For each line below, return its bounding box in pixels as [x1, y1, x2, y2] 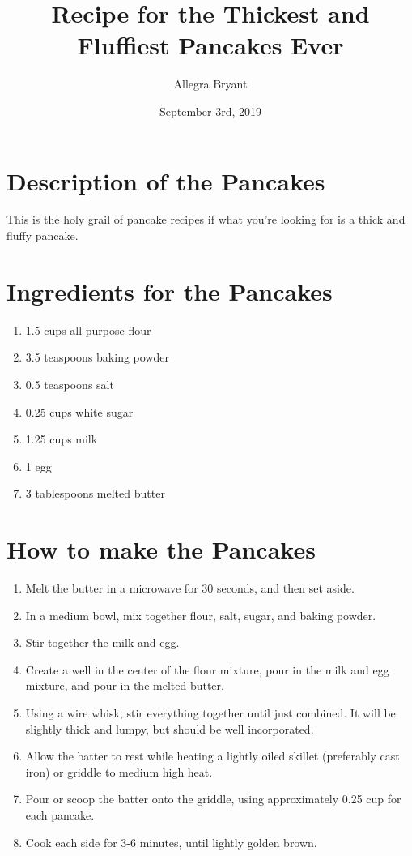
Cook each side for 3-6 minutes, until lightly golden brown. [25, 833, 317, 850]
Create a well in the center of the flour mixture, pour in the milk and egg [25, 661, 389, 678]
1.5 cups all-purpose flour [25, 321, 151, 338]
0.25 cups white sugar [25, 403, 134, 420]
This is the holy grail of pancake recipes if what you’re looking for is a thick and [6, 211, 406, 228]
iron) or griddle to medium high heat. [25, 763, 213, 780]
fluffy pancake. [6, 227, 79, 244]
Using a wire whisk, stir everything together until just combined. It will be [25, 704, 396, 721]
